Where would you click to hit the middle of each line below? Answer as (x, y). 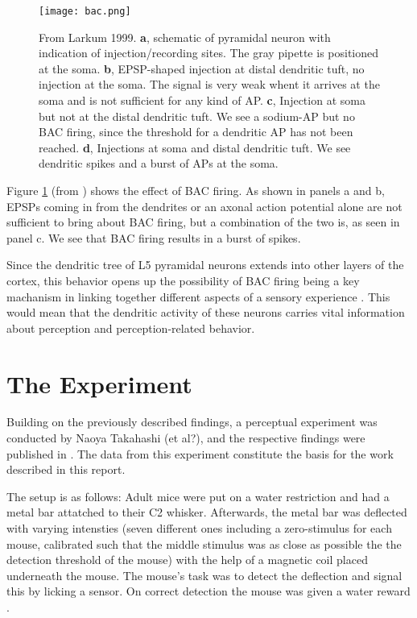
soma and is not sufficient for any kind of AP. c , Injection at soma (202, 100)
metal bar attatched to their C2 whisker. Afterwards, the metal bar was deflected (207, 512)
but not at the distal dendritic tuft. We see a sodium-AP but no (197, 116)
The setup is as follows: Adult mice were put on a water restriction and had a (198, 496)
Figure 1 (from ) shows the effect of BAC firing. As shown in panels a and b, (196, 190)
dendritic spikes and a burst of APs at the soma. (159, 163)
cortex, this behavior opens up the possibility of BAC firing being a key (183, 280)
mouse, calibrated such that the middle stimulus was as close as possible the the (204, 543)
